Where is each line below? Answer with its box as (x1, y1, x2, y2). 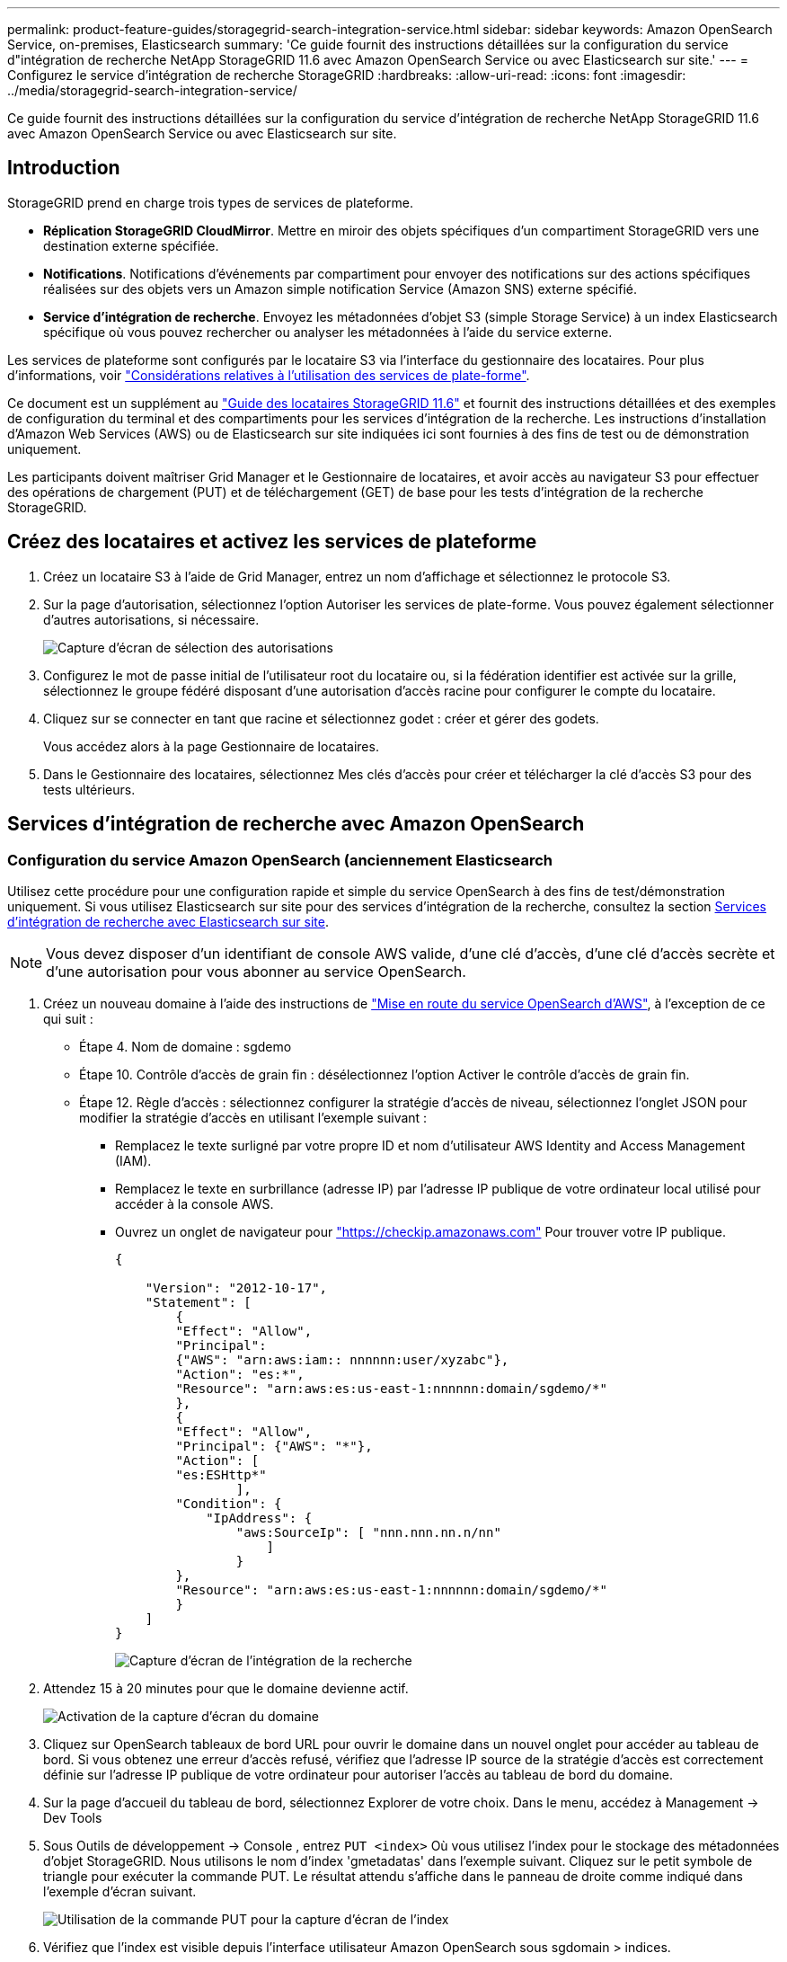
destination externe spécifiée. (43, 237, 219, 253)
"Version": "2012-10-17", (145, 1280, 328, 1295)
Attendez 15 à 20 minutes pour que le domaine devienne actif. (43, 1680, 409, 1696)
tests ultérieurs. (43, 781, 136, 797)
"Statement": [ (145, 1294, 252, 1309)
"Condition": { (175, 1496, 282, 1511)
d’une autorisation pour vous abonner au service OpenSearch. (46, 962, 466, 981)
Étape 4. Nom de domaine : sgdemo (79, 1038, 292, 1054)
